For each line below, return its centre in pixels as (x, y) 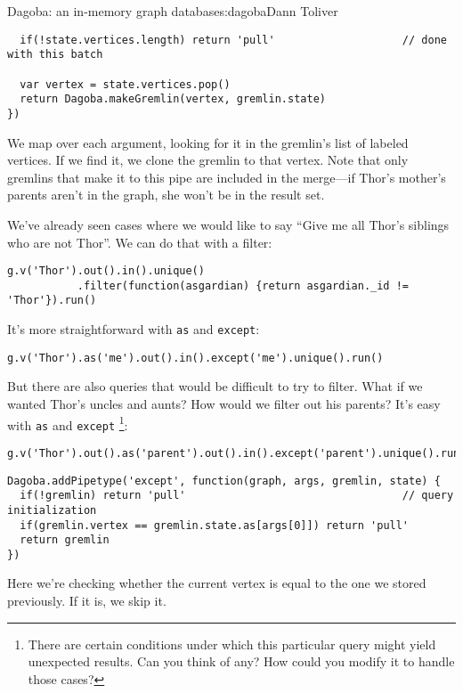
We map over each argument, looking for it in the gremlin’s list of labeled (208, 142)
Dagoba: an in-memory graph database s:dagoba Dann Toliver (173, 11)
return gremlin (65, 540)
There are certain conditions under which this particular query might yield (232, 644)
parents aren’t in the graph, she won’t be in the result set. (166, 195)
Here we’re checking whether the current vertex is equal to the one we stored (217, 583)
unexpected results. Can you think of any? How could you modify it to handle (241, 661)
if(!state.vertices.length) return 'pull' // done (233, 40)
